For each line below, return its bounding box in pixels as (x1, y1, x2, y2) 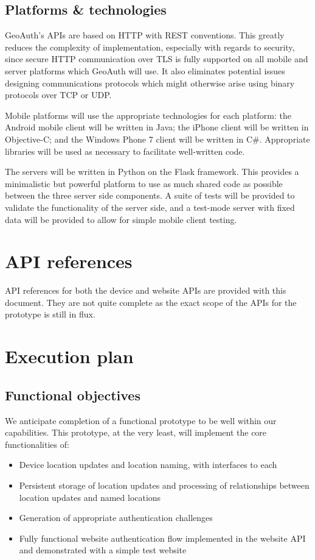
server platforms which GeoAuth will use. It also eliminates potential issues (5, 64, 285, 77)
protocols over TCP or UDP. (5, 88, 112, 101)
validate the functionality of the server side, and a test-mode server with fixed (5, 200, 295, 213)
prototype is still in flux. (5, 308, 95, 321)
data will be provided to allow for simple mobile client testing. (5, 213, 237, 225)
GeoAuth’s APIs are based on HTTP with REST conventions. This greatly (5, 29, 285, 41)
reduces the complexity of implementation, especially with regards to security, (5, 40, 295, 53)
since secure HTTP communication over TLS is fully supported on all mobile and (5, 52, 308, 65)
